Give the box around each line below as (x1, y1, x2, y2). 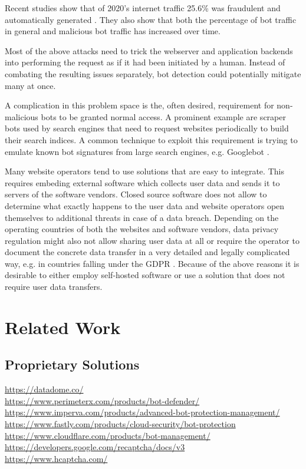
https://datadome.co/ (5, 383, 84, 395)
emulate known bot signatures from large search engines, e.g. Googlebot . (5, 145, 269, 157)
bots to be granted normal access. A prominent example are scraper (41, 110, 286, 123)
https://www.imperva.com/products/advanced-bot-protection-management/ (5, 406, 280, 418)
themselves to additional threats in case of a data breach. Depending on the (5, 211, 279, 223)
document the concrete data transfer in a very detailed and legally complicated (5, 246, 290, 258)
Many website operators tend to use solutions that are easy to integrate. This (5, 165, 284, 177)
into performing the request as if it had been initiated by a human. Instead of (5, 56, 285, 68)
